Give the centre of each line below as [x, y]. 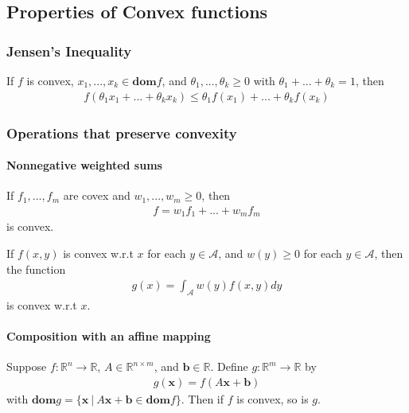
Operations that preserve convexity [122, 132]
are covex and [97, 195]
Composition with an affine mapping [109, 336]
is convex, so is [273, 398]
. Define [229, 366]
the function [36, 269]
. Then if [203, 398]
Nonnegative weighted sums [84, 165]
